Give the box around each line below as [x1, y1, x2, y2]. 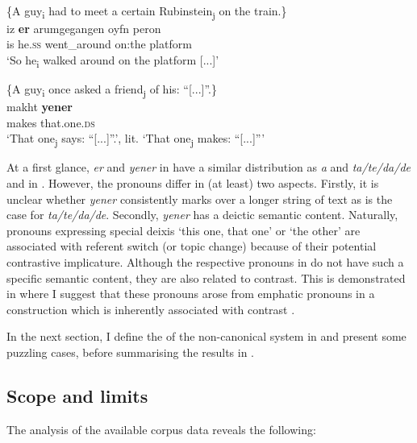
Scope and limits [6, 383, 148, 408]
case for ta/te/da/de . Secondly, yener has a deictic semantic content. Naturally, [6, 206, 398, 223]
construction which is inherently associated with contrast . [6, 300, 295, 317]
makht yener [6, 98, 73, 115]
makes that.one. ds [6, 114, 95, 130]
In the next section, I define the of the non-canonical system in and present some [6, 328, 407, 345]
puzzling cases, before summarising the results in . [6, 344, 255, 360]
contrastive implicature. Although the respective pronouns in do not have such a [6, 254, 404, 271]
